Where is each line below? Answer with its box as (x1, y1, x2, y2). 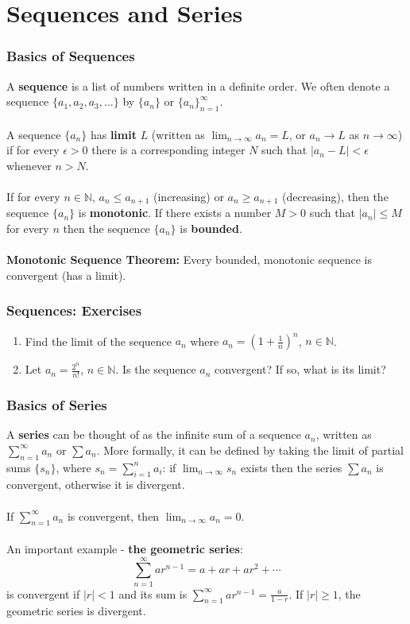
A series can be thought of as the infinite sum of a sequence (6, 426, 301, 443)
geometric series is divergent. (6, 603, 146, 619)
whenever (6, 157, 52, 173)
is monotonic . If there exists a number (78, 204, 272, 221)
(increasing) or (153, 188, 224, 204)
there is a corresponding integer (91, 141, 246, 158)
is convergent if (6, 585, 80, 602)
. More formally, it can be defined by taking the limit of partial (96, 441, 404, 458)
